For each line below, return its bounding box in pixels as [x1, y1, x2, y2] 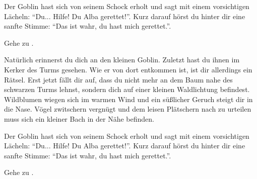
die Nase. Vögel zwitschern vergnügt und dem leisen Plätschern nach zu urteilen [4, 104, 251, 114]
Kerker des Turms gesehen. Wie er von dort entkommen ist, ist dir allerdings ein [4, 64, 252, 74]
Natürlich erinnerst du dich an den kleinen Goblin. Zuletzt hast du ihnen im [4, 54, 240, 65]
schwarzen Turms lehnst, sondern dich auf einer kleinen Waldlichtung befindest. [4, 84, 250, 95]
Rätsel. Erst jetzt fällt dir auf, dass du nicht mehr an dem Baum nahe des [4, 74, 233, 84]
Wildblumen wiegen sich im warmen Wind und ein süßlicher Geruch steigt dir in [4, 94, 253, 104]
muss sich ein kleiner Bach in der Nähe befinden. [4, 113, 154, 124]
